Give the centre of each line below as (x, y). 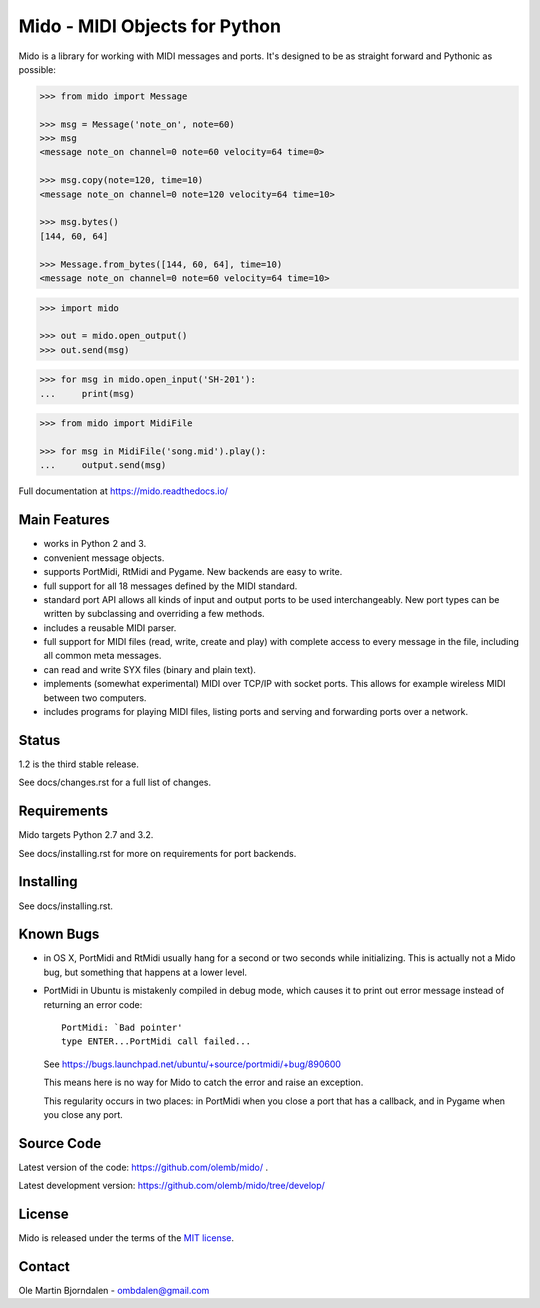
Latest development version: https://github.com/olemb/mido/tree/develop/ (171, 1186)
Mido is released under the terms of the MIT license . (126, 1238)
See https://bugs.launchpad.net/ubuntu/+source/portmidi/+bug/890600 (192, 1064)
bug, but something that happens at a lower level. (145, 972)
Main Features (64, 520)
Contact (44, 1266)
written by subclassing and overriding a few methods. (154, 614)
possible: (37, 69)
